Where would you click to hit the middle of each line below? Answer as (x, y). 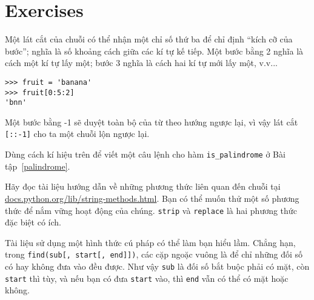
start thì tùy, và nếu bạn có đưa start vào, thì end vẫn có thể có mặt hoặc (147, 278)
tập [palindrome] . (38, 166)
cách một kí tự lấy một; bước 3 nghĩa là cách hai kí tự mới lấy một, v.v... (141, 63)
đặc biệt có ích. (33, 222)
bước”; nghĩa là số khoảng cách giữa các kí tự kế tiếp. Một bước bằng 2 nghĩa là (154, 51)
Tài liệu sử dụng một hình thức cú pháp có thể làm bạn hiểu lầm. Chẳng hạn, (150, 242)
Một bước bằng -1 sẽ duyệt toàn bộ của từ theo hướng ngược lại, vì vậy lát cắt (152, 122)
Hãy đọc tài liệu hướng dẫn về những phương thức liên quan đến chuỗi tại (143, 186)
